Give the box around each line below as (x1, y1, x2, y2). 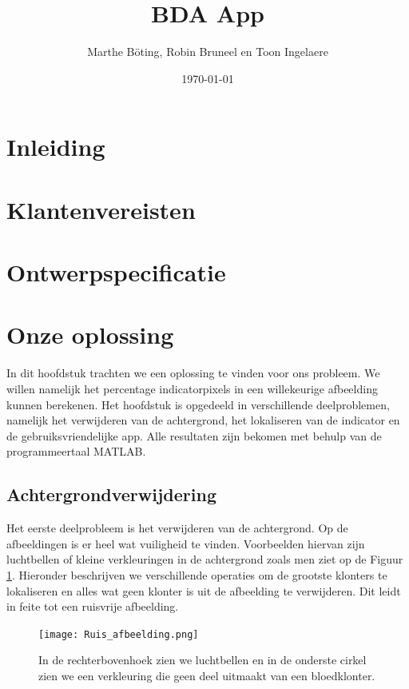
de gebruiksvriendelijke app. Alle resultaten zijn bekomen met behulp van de (6, 427, 382, 444)
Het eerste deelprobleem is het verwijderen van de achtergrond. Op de (6, 520, 348, 536)
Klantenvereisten (6, 193, 196, 225)
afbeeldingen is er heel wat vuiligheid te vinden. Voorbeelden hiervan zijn (6, 535, 365, 552)
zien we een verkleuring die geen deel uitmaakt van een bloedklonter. (38, 667, 375, 683)
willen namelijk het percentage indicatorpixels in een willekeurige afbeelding (6, 380, 378, 396)
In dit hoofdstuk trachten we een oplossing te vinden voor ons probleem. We (6, 364, 380, 381)
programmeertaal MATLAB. (6, 443, 146, 460)
